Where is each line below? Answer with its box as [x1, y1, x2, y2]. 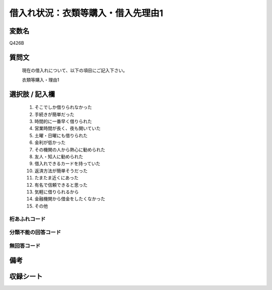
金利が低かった [34, 139, 65, 146]
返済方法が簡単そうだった [34, 168, 88, 174]
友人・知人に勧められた [34, 154, 83, 160]
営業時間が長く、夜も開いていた [34, 125, 101, 131]
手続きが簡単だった [34, 111, 75, 117]
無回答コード [9, 242, 41, 249]
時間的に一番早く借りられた [34, 118, 92, 124]
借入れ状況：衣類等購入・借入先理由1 [9, 8, 164, 19]
